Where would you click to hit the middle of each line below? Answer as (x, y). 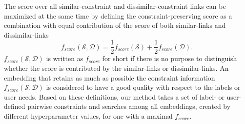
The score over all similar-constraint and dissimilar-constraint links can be (115, 6)
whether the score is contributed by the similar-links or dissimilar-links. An (116, 68)
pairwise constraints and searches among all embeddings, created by (129, 106)
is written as (65, 58)
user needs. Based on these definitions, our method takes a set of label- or (114, 96)
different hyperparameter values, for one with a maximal (88, 116)
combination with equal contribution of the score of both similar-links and (115, 25)
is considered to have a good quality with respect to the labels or (143, 87)
